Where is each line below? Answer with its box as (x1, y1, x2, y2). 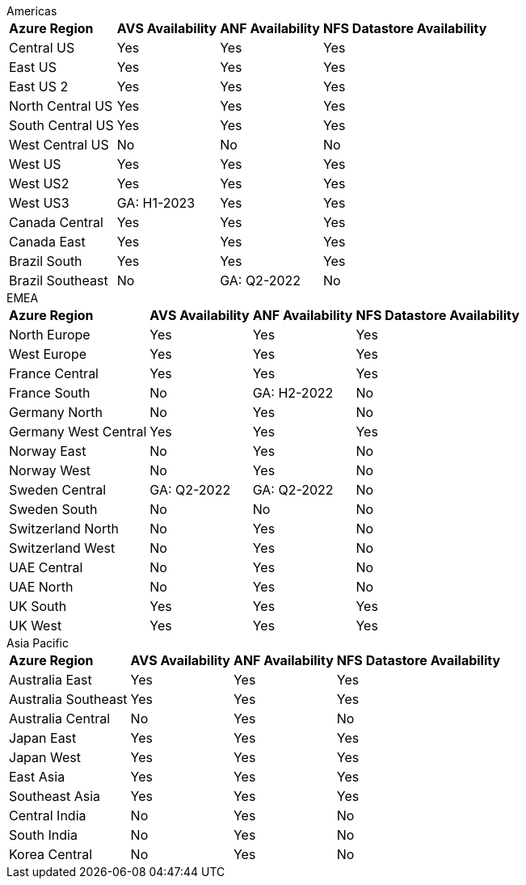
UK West (9, 617, 62, 634)
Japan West (9, 749, 81, 765)
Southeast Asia (9, 788, 101, 804)
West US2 (9, 175, 69, 192)
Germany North (9, 404, 103, 420)
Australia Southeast (9, 691, 128, 707)
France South (9, 385, 90, 401)
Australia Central (9, 710, 111, 727)
